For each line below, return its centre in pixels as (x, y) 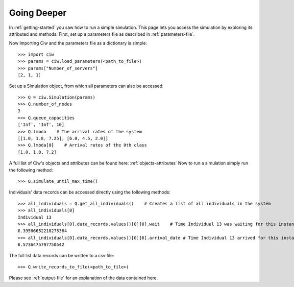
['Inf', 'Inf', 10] (41, 125)
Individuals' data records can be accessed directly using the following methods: (90, 192)
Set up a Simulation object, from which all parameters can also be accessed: (86, 86)
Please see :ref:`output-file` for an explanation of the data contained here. (84, 278)
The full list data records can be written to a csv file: (62, 256)
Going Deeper (38, 13)
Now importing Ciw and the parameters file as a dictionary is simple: (78, 43)
